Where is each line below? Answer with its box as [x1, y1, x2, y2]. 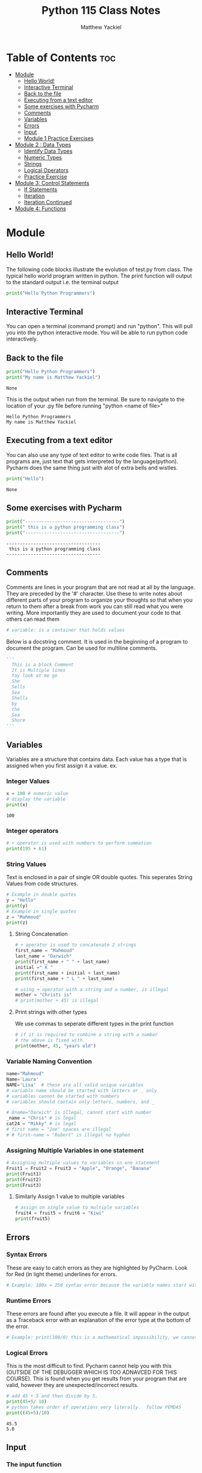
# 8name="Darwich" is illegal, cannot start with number [6, 1109, 152, 1115]
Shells [11, 695, 28, 701]
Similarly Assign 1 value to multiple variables [14, 1193, 125, 1200]
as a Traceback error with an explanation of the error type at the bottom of [6, 1316, 191, 1323]
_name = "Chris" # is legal [6, 1115, 77, 1121]
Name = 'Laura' [6, 1076, 39, 1082]
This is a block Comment [11, 662, 74, 668]
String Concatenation [14, 930, 68, 938]
